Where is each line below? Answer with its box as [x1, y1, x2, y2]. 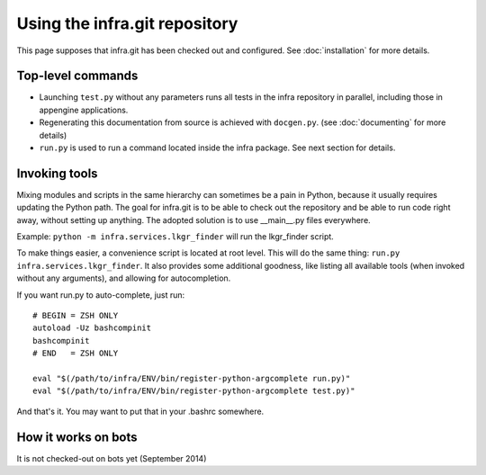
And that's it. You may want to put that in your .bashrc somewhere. [16, 406, 265, 417]
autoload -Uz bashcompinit [32, 323, 152, 333]
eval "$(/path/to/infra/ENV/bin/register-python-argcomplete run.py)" [32, 373, 351, 383]
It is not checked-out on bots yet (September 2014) [16, 453, 207, 463]
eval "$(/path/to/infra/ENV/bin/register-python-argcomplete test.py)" [32, 386, 355, 396]
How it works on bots [16, 429, 139, 444]
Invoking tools [16, 166, 98, 181]
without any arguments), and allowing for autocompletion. [16, 273, 231, 283]
